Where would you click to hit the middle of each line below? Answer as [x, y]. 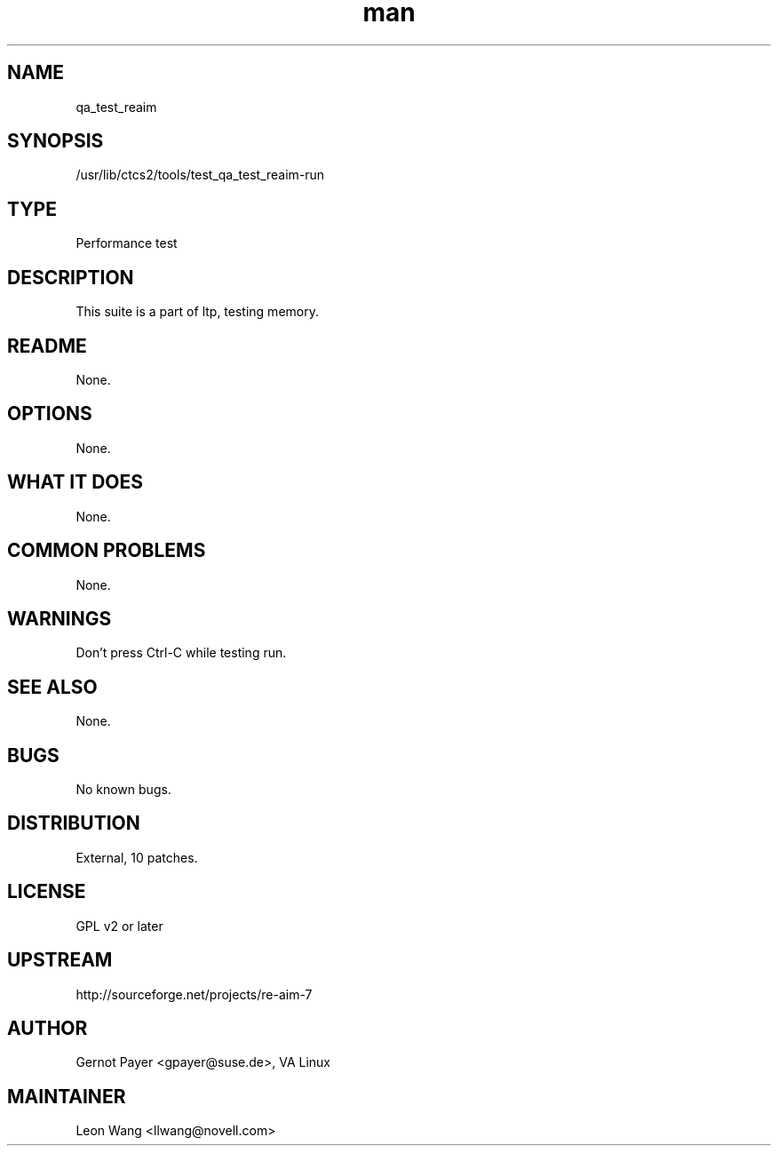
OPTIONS [50, 414]
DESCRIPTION [71, 277]
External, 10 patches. [137, 857]
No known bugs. [123, 790]
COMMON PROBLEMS [107, 551]
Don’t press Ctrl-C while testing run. [181, 653]
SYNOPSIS [56, 141]
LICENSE [47, 892]
